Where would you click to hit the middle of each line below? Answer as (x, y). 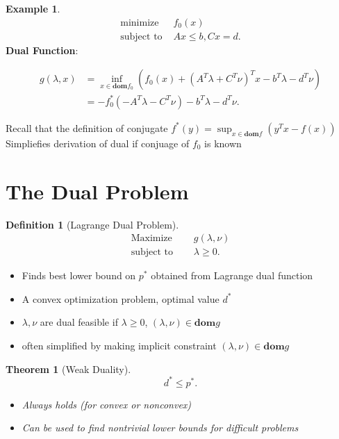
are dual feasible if (79, 322)
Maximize (151, 239)
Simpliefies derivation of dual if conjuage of (98, 143)
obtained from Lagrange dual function (232, 275)
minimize (140, 23)
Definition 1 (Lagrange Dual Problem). (92, 224)
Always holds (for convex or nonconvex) (107, 404)
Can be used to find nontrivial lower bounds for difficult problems (160, 428)
